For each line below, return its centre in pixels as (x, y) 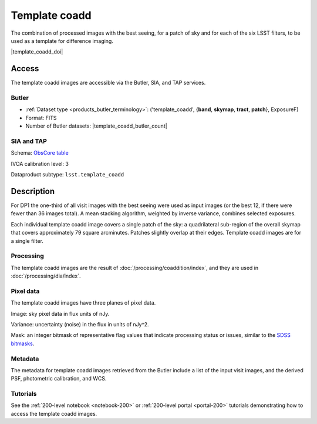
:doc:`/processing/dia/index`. (46, 276)
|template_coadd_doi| (37, 52)
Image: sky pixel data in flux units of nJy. (60, 313)
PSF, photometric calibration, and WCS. (59, 379)
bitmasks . (23, 343)
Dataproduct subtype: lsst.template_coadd (68, 175)
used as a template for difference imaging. (62, 41)
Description (33, 191)
